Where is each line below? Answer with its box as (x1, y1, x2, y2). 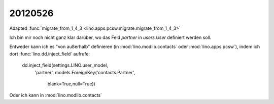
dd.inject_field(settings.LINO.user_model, (22, 62, 109, 68)
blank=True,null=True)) (47, 81, 96, 87)
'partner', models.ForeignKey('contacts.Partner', (35, 69, 135, 75)
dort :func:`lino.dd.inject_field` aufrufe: (9, 50, 90, 57)
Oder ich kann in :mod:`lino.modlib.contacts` (9, 92, 102, 98)
